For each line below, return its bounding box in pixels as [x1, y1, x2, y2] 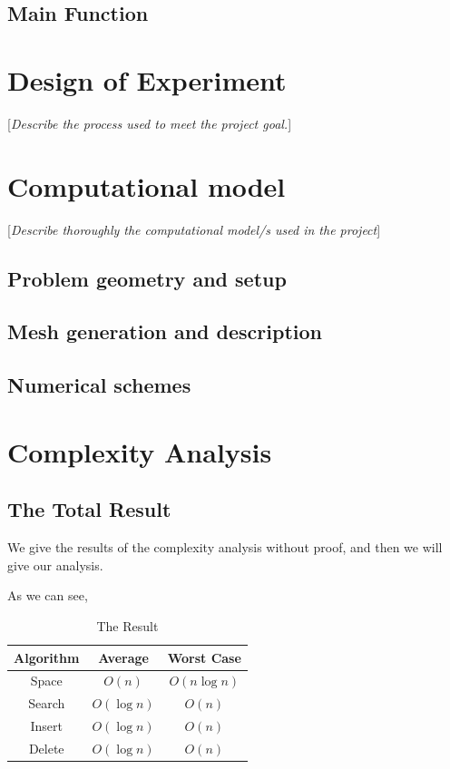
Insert [30, 716, 63, 735]
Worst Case [167, 647, 241, 667]
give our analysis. [7, 555, 103, 574]
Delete [28, 738, 64, 757]
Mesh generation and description [7, 317, 322, 346]
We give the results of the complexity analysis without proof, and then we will [7, 538, 443, 557]
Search [28, 694, 65, 713]
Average [98, 647, 149, 667]
